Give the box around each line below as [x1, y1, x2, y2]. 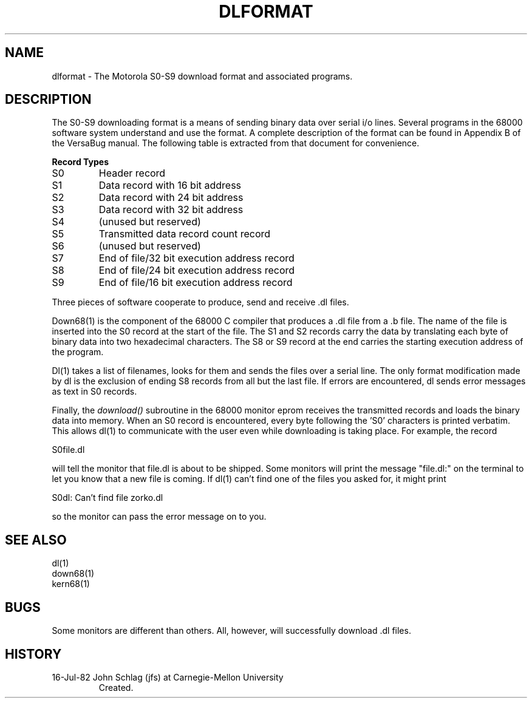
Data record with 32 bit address [98, 203, 244, 216]
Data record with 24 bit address [98, 191, 244, 204]
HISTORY [5, 646, 62, 662]
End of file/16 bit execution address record [98, 276, 293, 289]
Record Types [52, 157, 109, 168]
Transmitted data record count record [98, 228, 271, 240]
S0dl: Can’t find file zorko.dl [52, 492, 163, 503]
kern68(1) [52, 579, 90, 589]
